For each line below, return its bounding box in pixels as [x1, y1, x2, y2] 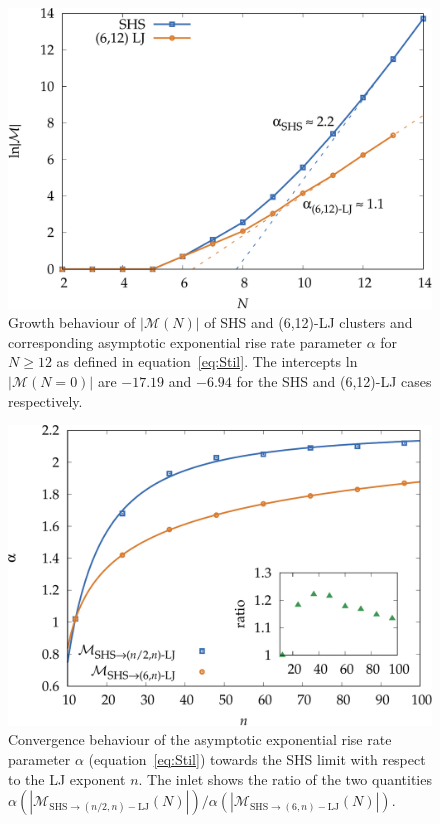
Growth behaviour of [8, 312, 136, 333]
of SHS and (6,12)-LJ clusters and [204, 312, 413, 333]
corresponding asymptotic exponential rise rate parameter [8, 331, 362, 352]
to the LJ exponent [8, 768, 126, 789]
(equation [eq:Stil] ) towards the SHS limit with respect [88, 748, 426, 769]
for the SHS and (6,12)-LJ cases [236, 370, 432, 391]
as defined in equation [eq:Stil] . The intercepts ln [56, 351, 358, 372]
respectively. [8, 390, 83, 411]
